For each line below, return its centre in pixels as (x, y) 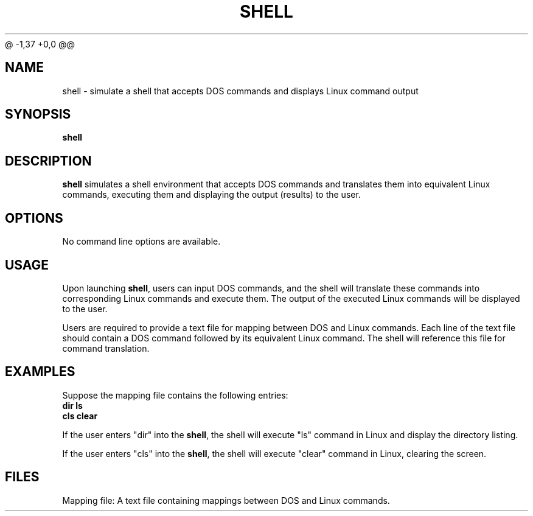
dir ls (72, 405)
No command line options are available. (141, 242)
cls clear (80, 416)
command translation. (106, 348)
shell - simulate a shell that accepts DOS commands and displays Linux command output (240, 91)
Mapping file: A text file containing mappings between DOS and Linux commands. (226, 500)
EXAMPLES (40, 372)
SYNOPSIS (38, 114)
